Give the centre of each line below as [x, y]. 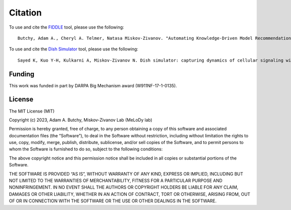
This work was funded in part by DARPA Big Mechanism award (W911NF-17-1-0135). [93, 85]
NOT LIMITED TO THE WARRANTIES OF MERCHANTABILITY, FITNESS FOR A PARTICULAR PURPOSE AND [116, 181]
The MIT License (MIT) [32, 111]
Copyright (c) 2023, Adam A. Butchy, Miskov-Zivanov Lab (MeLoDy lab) [81, 120]
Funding [22, 74]
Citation [25, 13]
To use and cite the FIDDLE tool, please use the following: [66, 27]
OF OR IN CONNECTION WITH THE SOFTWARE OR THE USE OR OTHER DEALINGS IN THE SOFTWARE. [113, 201]
